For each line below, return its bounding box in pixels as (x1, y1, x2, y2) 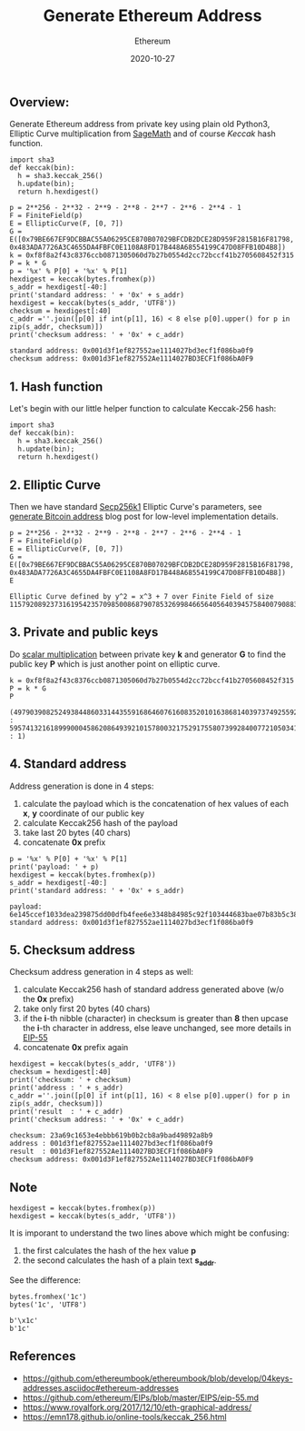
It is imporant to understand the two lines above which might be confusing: (9, 1227, 290, 1238)
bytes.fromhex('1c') (9, 1292, 88, 1302)
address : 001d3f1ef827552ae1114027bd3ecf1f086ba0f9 (9, 1139, 213, 1148)
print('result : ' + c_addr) (9, 1108, 124, 1117)
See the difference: (9, 1275, 82, 1286)
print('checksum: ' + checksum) (9, 1076, 132, 1085)
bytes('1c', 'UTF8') (9, 1300, 88, 1309)
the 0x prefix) (22, 994, 74, 1005)
